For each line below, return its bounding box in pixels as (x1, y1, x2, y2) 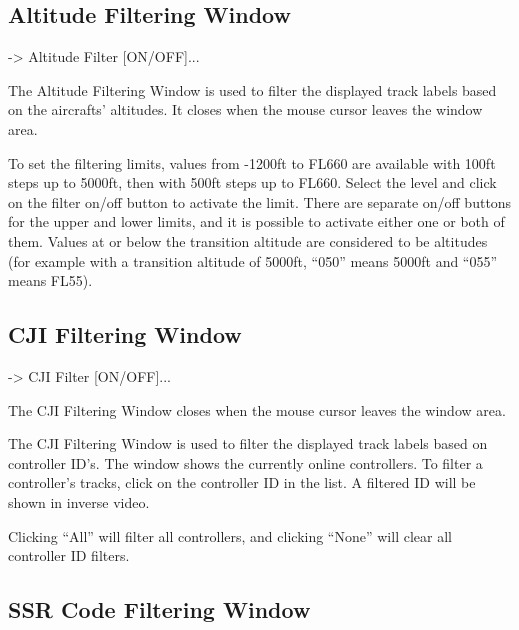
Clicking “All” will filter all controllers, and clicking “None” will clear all (8, 525, 452, 546)
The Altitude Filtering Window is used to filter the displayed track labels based (8, 79, 497, 100)
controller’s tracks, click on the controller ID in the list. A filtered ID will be (8, 472, 476, 493)
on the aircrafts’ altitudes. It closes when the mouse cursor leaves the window (8, 99, 483, 120)
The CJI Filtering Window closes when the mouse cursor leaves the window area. (8, 399, 506, 420)
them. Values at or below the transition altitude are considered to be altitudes (8, 230, 488, 251)
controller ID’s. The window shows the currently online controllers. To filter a (8, 452, 483, 473)
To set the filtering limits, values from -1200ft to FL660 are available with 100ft (8, 152, 496, 173)
